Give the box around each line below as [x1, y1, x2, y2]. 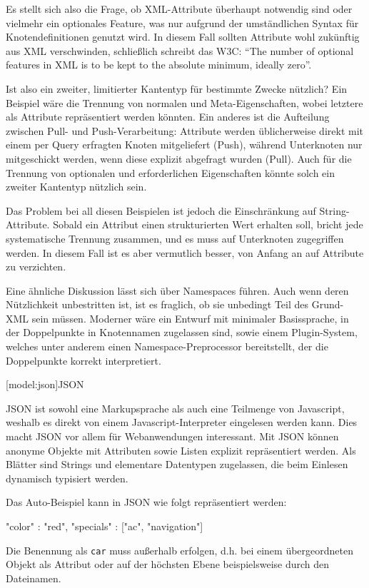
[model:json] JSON [6, 377, 84, 392]
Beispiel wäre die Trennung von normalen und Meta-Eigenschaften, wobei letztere [6, 95, 363, 110]
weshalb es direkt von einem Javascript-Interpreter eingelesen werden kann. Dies [6, 415, 358, 430]
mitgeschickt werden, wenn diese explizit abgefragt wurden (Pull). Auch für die [6, 151, 352, 166]
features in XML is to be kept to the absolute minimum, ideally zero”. [6, 57, 312, 72]
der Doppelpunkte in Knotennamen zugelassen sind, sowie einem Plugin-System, [6, 325, 358, 340]
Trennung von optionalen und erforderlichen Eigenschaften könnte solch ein [6, 165, 335, 180]
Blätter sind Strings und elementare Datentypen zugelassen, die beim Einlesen [6, 457, 348, 472]
